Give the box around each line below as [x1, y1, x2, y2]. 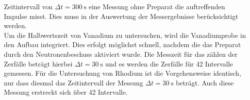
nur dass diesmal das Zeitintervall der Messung [4, 77, 143, 87]
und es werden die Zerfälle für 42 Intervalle [105, 58, 233, 68]
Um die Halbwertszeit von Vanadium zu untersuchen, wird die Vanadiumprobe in [4, 30, 246, 40]
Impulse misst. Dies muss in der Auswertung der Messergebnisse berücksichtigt [4, 11, 238, 21]
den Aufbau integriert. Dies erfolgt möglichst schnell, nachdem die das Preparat [4, 39, 241, 50]
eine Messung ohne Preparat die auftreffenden [88, 1, 225, 11]
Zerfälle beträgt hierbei [4, 58, 73, 68]
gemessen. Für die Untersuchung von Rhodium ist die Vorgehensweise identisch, [4, 68, 241, 78]
